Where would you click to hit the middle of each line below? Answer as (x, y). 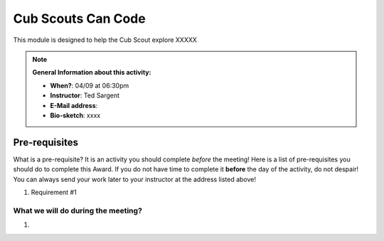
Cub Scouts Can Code (79, 18)
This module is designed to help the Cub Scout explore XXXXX (105, 40)
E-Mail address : (74, 105)
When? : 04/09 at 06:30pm (90, 85)
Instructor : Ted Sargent (85, 95)
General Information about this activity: (92, 73)
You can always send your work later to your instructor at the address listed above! (134, 179)
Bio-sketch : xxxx (75, 115)
